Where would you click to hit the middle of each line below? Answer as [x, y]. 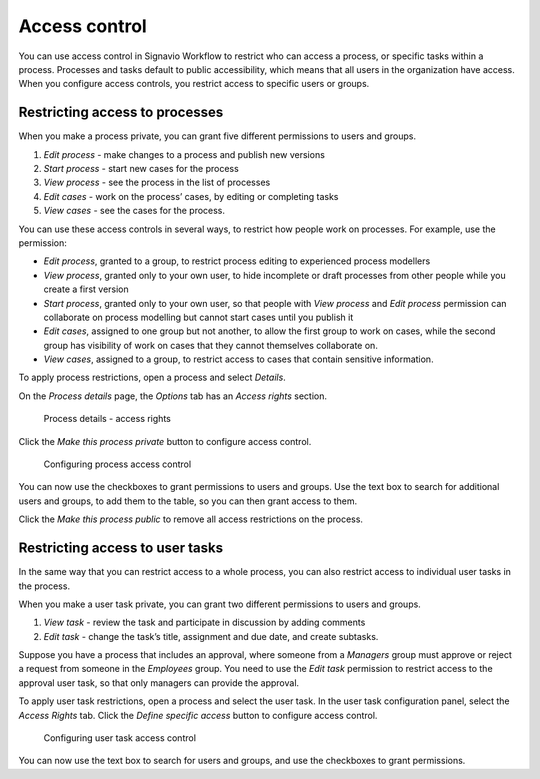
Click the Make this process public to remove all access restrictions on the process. [191, 519]
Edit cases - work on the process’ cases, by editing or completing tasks [191, 196]
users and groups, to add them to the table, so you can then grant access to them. [188, 501]
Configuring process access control [117, 464]
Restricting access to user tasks [121, 548]
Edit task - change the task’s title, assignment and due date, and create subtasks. [211, 636]
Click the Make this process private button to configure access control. [165, 441]
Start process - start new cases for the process [141, 169]
